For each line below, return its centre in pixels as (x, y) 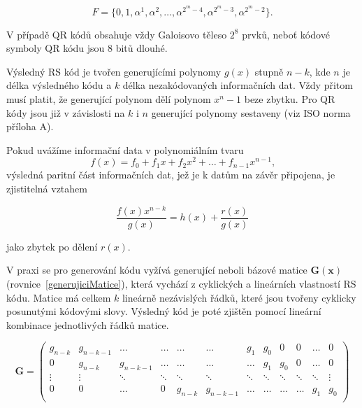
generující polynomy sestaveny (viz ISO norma (251, 112)
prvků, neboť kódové (286, 34)
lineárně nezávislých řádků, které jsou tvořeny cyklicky (239, 297)
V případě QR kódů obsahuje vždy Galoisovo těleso (117, 34)
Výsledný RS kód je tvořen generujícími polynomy (114, 71)
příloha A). (30, 126)
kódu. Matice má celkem (59, 297)
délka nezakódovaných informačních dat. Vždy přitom (238, 85)
